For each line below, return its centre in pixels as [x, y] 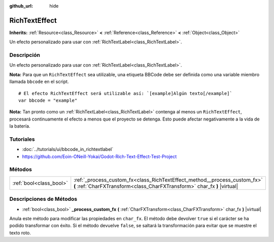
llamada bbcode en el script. [39, 82]
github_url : [21, 6]
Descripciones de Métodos [43, 199]
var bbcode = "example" [48, 100]
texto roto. [20, 233]
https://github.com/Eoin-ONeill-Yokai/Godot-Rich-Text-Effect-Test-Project [99, 156]
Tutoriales [22, 139]
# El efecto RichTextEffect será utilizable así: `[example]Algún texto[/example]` [126, 93]
